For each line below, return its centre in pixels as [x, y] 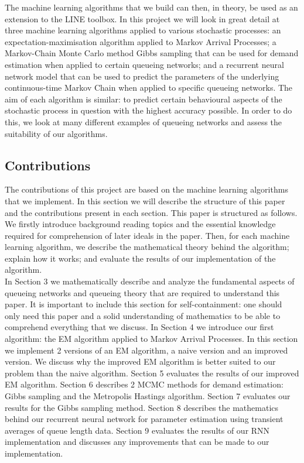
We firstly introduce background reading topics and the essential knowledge [140, 224]
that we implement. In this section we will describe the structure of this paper [145, 200]
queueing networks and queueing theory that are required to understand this [142, 292]
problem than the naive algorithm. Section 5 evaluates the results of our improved [152, 373]
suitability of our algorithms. [56, 133]
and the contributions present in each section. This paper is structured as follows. [151, 212]
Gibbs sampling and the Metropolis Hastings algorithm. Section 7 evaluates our [148, 396]
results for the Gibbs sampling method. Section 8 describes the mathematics [142, 407]
